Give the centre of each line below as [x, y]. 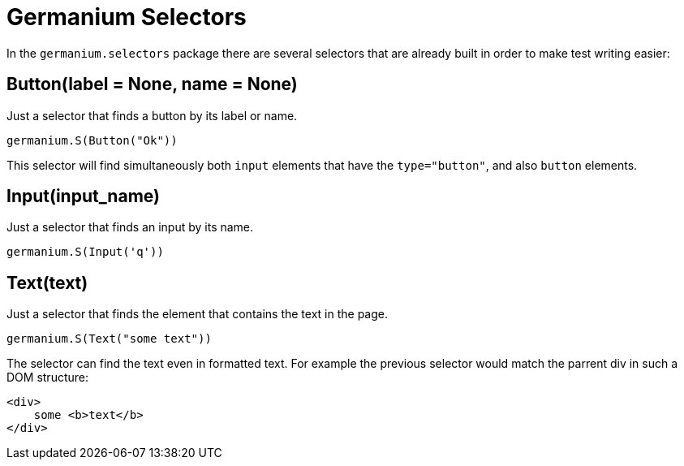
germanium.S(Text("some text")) [109, 339]
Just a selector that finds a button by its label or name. [152, 115]
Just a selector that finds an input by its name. [130, 227]
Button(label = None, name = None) [152, 84]
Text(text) [47, 283]
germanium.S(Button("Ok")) [92, 140]
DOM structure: [48, 378]
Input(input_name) [83, 196]
